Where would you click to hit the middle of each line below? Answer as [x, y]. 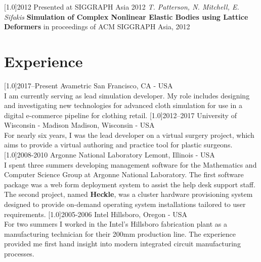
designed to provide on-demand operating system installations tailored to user [125, 204]
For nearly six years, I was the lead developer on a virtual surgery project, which [129, 135]
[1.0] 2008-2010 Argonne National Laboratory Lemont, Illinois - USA [110, 155]
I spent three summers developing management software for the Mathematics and [130, 164]
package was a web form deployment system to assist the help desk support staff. [130, 184]
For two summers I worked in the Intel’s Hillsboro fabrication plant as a [116, 224]
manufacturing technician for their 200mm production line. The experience [120, 233]
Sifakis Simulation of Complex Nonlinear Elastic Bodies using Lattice [126, 16]
